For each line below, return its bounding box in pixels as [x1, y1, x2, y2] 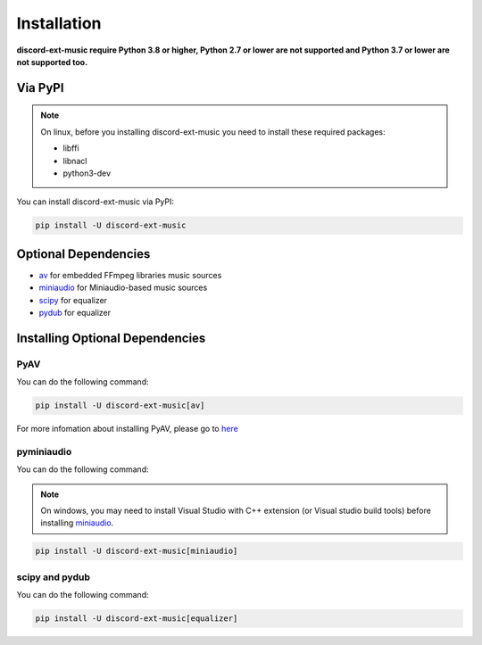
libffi [62, 143, 79, 153]
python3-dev [62, 168, 112, 178]
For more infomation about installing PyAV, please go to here [16, 424, 238, 434]
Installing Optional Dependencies [16, 330, 206, 345]
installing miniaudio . [40, 517, 114, 528]
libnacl [62, 155, 87, 166]
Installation [16, 13, 102, 33]
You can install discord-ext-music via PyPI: [16, 196, 174, 207]
